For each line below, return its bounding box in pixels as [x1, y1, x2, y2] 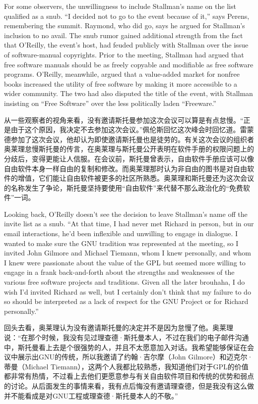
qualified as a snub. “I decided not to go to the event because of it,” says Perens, [4, 10, 250, 21]
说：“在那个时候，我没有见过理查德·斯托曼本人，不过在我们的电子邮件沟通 [4, 332, 249, 342]
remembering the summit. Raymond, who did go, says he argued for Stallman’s [4, 20, 245, 31]
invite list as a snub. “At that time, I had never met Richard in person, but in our [4, 218, 254, 229]
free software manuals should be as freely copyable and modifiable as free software [4, 59, 254, 69]
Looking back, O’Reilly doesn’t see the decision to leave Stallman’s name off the [4, 208, 248, 219]
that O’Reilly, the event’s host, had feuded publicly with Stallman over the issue [4, 40, 249, 50]
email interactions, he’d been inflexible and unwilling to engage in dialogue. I [4, 228, 238, 239]
